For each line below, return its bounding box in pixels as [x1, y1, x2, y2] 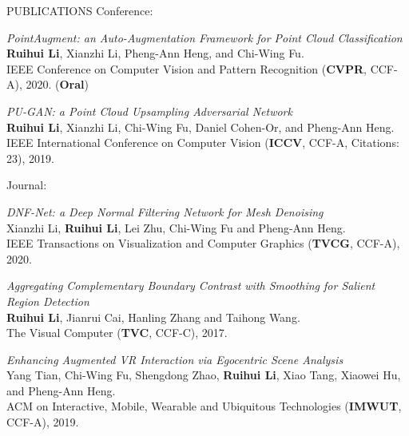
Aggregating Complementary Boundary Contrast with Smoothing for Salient [6, 277, 375, 294]
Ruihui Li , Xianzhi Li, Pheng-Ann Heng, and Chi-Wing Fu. [6, 45, 304, 61]
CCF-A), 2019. [6, 414, 79, 430]
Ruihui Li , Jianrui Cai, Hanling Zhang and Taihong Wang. [6, 308, 300, 325]
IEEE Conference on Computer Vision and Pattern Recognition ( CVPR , [6, 60, 367, 77]
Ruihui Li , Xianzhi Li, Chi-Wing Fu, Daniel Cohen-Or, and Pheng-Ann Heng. [6, 118, 395, 135]
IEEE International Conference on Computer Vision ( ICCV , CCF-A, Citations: [6, 134, 399, 151]
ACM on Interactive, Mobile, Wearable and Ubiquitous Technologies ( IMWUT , [6, 398, 402, 414]
